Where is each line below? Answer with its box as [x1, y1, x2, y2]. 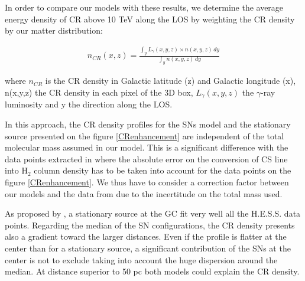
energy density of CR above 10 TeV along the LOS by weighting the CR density [5, 12, 295, 25]
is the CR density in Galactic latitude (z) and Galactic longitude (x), [45, 74, 296, 87]
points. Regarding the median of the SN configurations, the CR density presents [5, 218, 295, 231]
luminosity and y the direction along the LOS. [5, 98, 173, 110]
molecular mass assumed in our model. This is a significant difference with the [5, 141, 288, 153]
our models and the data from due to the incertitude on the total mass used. [5, 187, 283, 200]
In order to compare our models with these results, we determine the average [5, 1, 284, 13]
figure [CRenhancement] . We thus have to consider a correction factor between [5, 175, 289, 188]
